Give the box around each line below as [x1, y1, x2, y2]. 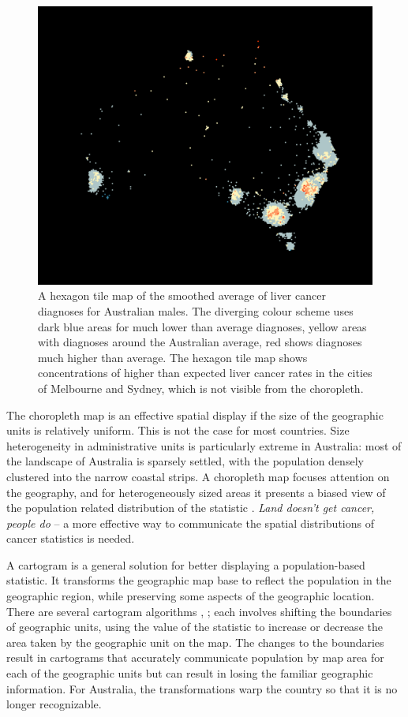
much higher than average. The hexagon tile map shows [38, 349, 308, 365]
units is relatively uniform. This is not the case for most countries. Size [6, 422, 350, 439]
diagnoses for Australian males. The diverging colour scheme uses [38, 302, 354, 319]
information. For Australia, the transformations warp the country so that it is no [6, 680, 398, 696]
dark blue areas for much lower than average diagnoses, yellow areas [38, 318, 367, 334]
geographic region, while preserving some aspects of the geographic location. [6, 588, 375, 604]
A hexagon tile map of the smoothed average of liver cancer [38, 287, 326, 304]
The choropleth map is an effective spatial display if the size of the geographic [6, 406, 384, 423]
